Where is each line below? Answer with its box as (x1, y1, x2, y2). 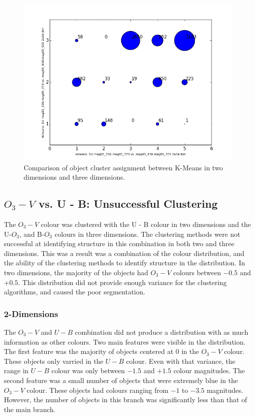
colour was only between (51, 365, 125, 376)
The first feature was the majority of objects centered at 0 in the (4, 346, 199, 356)
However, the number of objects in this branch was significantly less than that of (4, 394, 247, 405)
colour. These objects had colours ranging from (27, 384, 169, 395)
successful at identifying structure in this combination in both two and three (4, 238, 234, 249)
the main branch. (4, 404, 56, 414)
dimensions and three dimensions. (24, 172, 125, 182)
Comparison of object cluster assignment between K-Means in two (24, 162, 223, 172)
